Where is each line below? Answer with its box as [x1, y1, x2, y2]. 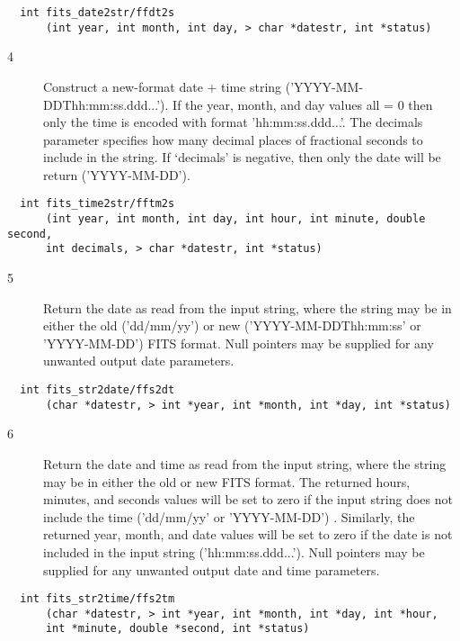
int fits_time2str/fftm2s [20, 197, 175, 211]
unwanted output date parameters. [43, 351, 234, 370]
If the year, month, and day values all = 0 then [172, 95, 433, 113]
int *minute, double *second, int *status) [45, 622, 310, 636]
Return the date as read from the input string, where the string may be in [43, 298, 452, 317]
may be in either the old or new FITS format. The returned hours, [43, 472, 411, 491]
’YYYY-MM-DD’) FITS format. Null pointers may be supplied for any [43, 333, 434, 352]
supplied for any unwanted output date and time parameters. [43, 560, 380, 579]
